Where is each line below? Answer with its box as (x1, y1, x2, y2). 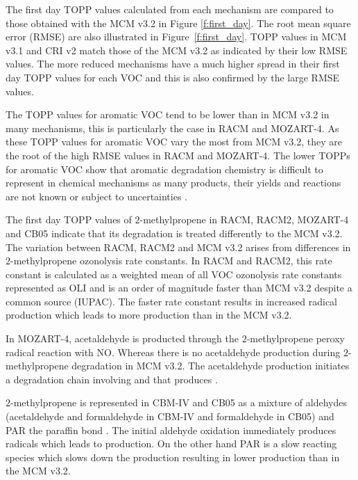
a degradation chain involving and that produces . (6, 371, 218, 386)
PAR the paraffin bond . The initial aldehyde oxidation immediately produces (6, 422, 336, 437)
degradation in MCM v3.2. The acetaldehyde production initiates (71, 358, 350, 373)
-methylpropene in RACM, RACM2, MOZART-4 (139, 212, 349, 227)
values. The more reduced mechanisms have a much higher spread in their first (6, 56, 340, 71)
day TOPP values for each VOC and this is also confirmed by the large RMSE (6, 70, 340, 84)
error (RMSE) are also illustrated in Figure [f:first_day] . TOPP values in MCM (6, 29, 347, 44)
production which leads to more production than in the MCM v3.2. (6, 307, 292, 322)
